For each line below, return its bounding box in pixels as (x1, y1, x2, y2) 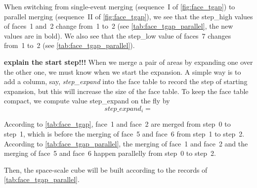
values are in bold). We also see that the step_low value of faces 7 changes (4, 30, 231, 41)
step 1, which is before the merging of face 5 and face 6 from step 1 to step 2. (4, 128, 245, 139)
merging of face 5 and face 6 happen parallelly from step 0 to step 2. (4, 148, 216, 158)
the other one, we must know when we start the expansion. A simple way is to (4, 66, 241, 77)
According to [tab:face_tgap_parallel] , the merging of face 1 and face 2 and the (4, 138, 248, 148)
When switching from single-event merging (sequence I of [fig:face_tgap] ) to (4, 1, 235, 11)
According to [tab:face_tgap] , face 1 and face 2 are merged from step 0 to (4, 119, 231, 129)
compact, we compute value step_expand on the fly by (4, 95, 170, 106)
